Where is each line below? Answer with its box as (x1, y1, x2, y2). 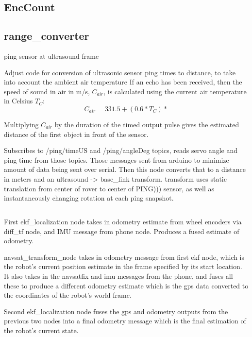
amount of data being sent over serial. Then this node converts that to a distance (4, 164, 246, 174)
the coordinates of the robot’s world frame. (4, 290, 132, 300)
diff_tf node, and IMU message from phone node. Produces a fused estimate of (4, 226, 239, 236)
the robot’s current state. (4, 325, 79, 336)
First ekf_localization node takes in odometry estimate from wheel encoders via (4, 217, 242, 227)
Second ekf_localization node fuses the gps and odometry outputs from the (4, 306, 228, 316)
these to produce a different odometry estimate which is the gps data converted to (4, 280, 249, 290)
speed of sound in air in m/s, (4, 86, 90, 96)
